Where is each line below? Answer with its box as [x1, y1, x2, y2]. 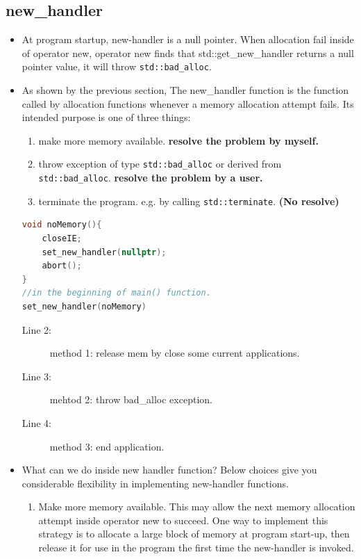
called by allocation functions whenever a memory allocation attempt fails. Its [22, 96, 354, 111]
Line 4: [22, 415, 51, 430]
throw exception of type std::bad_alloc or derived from [38, 156, 282, 171]
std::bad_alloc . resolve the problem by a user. [38, 170, 263, 185]
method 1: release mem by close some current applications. [49, 346, 300, 360]
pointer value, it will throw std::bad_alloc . [22, 59, 212, 74]
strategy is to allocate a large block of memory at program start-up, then [38, 526, 350, 541]
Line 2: [22, 322, 51, 337]
